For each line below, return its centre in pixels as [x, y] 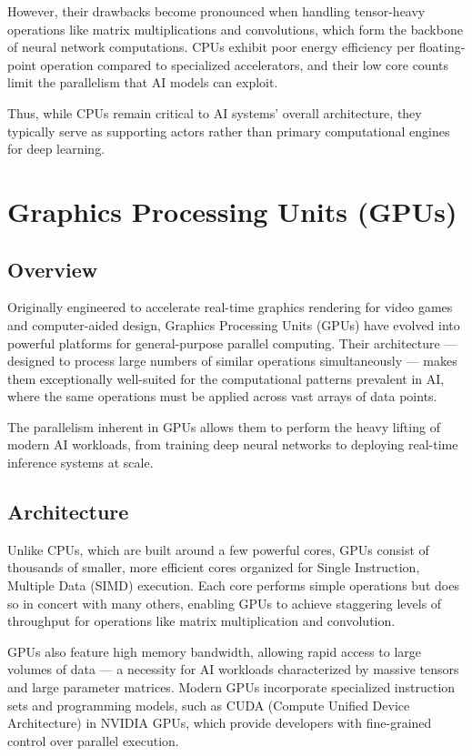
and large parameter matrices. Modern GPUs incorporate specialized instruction [231, 687]
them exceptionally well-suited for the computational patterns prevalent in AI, [226, 378]
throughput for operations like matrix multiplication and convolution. [201, 621]
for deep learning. [56, 149]
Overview [53, 269]
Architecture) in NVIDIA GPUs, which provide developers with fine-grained [220, 723]
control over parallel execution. [93, 740]
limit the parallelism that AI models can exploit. [143, 82]
